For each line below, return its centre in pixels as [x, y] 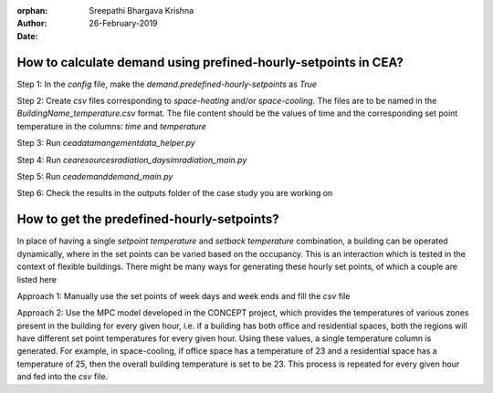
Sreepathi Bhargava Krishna [142, 10]
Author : [32, 24]
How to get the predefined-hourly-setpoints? [148, 219]
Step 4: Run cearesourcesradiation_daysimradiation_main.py [132, 160]
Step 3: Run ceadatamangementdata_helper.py [106, 143]
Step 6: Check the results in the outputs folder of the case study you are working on [175, 193]
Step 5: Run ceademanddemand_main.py [95, 177]
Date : [27, 36]
